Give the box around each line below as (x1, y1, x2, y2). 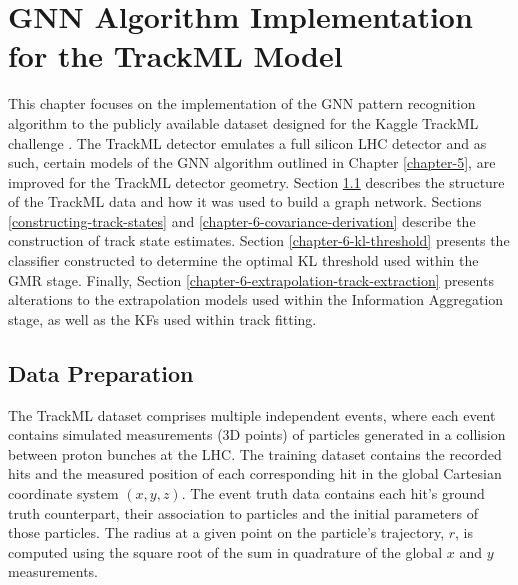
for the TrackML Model (8, 35, 343, 76)
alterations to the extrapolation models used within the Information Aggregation (8, 289, 504, 310)
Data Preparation (8, 357, 194, 388)
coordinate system (8, 483, 119, 504)
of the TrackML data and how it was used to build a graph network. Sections (8, 191, 482, 212)
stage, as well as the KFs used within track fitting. (8, 308, 317, 329)
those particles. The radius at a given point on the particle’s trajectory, (8, 522, 445, 543)
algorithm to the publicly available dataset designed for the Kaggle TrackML (8, 112, 479, 133)
